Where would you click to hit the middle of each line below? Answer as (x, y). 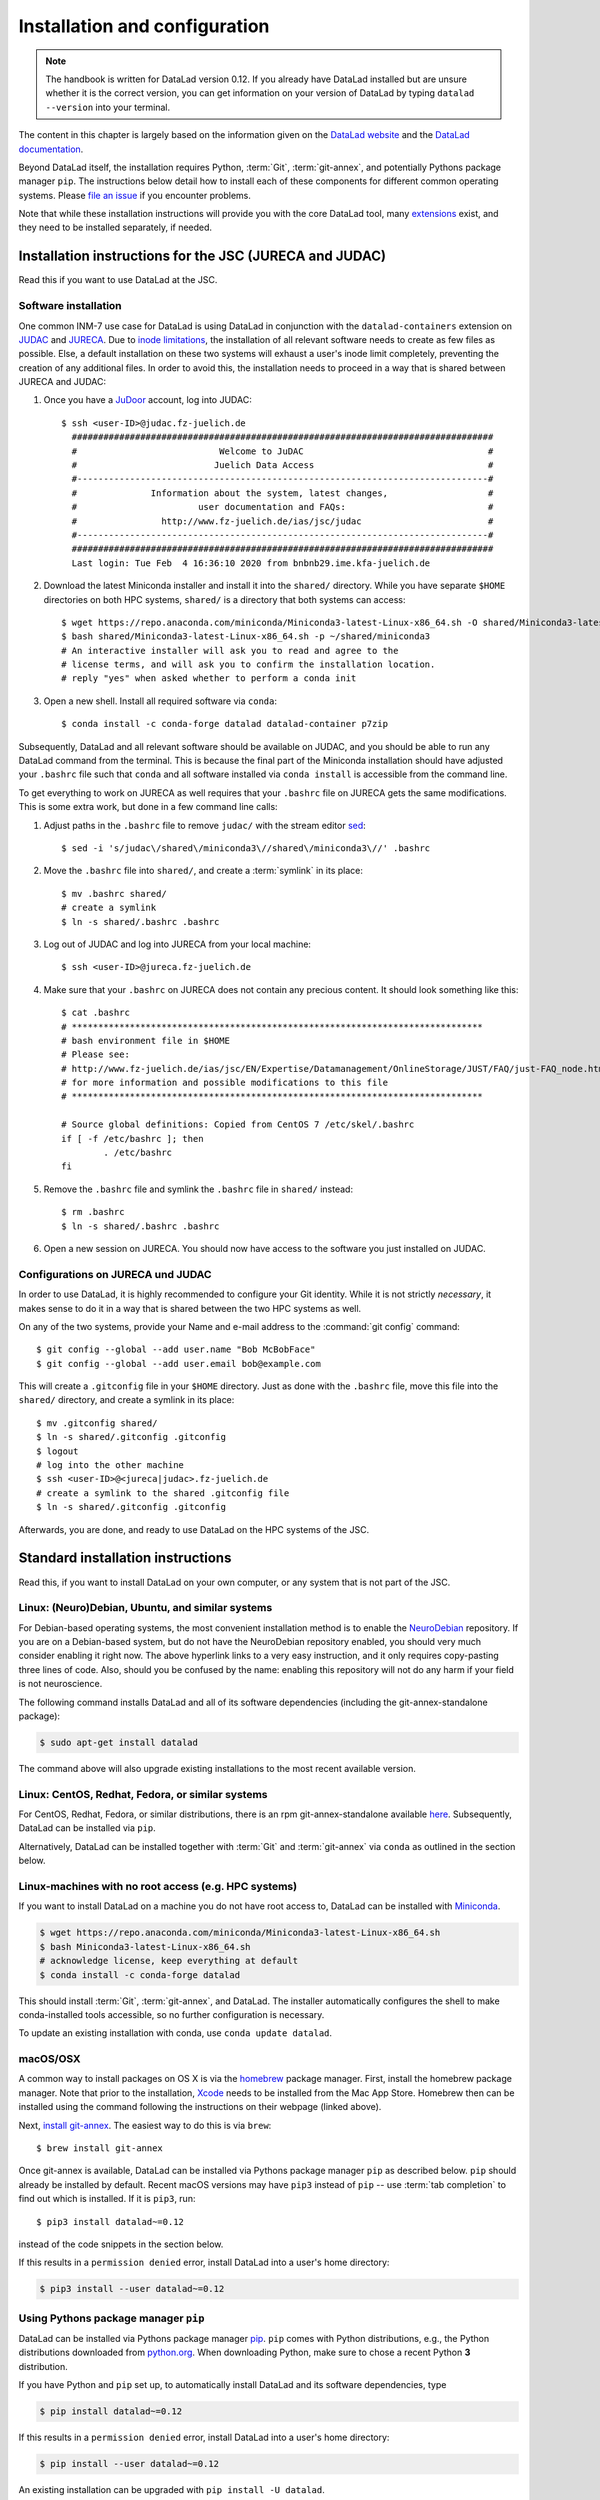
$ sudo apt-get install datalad (119, 1742)
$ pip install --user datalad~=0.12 (129, 2464)
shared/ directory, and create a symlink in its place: (126, 1400)
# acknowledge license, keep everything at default (169, 1961)
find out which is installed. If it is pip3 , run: (107, 2199)
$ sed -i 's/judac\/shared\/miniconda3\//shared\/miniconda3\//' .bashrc (246, 848)
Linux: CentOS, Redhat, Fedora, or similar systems (143, 1794)
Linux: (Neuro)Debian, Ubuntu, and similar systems (145, 1608)
